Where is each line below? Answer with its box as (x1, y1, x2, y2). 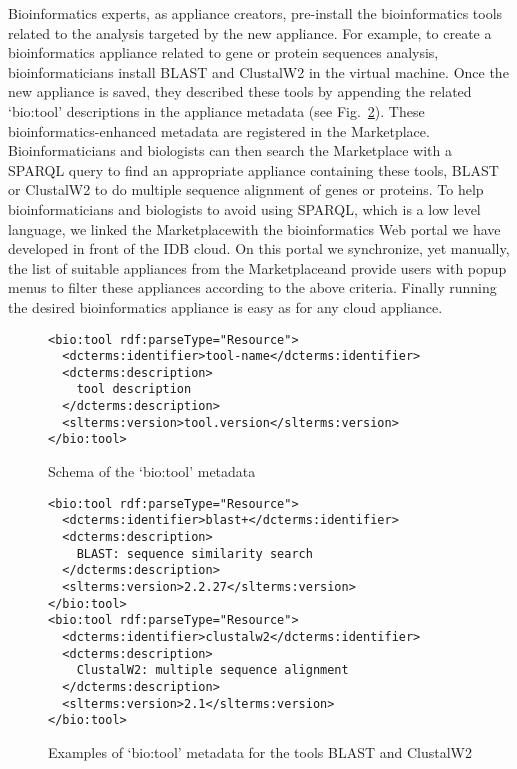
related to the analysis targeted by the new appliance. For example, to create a (8, 22, 492, 43)
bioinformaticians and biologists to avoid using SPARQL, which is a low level (8, 198, 481, 219)
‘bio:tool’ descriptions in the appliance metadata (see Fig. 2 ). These (8, 100, 425, 121)
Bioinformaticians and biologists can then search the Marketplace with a (8, 140, 452, 161)
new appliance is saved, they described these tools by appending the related (8, 81, 472, 102)
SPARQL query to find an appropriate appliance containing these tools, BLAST (8, 159, 499, 180)
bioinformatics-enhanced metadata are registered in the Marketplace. (8, 120, 430, 141)
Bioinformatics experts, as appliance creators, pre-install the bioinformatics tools (8, 3, 503, 23)
